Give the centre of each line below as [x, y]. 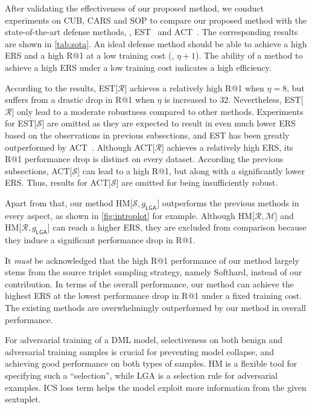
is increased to [191, 100]
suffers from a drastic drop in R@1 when [80, 100]
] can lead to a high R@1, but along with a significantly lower [191, 170]
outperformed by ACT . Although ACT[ [80, 147]
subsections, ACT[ [39, 170]
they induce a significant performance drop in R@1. [100, 240]
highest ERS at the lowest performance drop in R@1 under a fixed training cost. [154, 296]
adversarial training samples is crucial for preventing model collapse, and [139, 351]
